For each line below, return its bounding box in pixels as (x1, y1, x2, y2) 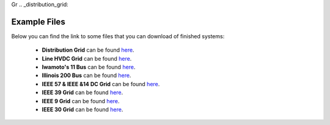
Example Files (11, 16, 65, 27)
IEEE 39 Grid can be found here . (42, 89, 123, 96)
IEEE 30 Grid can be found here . (42, 106, 123, 113)
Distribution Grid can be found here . (42, 46, 134, 54)
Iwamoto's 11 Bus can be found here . (42, 64, 136, 71)
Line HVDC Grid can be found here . (42, 55, 132, 62)
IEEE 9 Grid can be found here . (42, 97, 120, 104)
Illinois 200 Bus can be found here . (42, 72, 131, 79)
